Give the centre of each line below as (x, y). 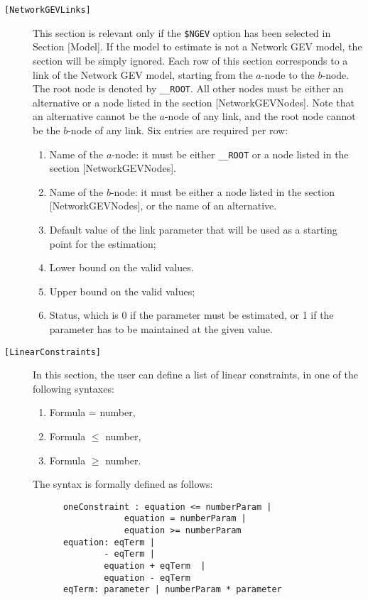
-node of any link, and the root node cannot (260, 116)
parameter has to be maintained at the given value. (161, 328)
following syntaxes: (74, 388)
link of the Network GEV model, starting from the (143, 74)
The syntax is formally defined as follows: (123, 484)
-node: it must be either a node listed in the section (223, 191)
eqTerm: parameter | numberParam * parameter (172, 590)
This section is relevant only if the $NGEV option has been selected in (182, 32)
